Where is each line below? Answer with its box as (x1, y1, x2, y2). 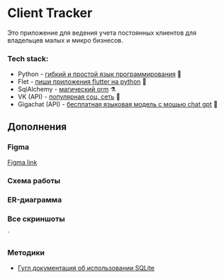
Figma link (7, 158, 38, 166)
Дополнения (7, 121, 67, 133)
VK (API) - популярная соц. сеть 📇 (17, 92, 121, 101)
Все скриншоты (7, 214, 65, 224)
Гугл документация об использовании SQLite (17, 264, 155, 273)
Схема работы (7, 175, 61, 185)
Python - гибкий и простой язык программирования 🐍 (17, 70, 182, 79)
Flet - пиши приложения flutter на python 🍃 (17, 77, 147, 86)
